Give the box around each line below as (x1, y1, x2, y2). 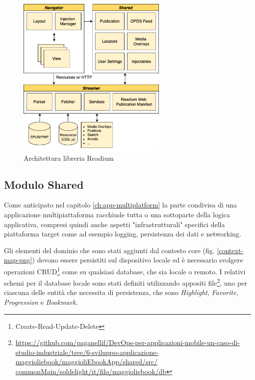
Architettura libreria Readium (24, 152, 114, 163)
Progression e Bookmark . (4, 297, 78, 307)
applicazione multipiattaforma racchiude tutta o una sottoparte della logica (4, 209, 230, 219)
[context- (217, 245, 244, 255)
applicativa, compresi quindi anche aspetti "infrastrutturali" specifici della (4, 219, 225, 229)
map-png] (4, 255, 32, 265)
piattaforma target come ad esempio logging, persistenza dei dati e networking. (4, 229, 241, 239)
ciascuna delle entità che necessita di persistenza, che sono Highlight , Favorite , (4, 287, 238, 297)
